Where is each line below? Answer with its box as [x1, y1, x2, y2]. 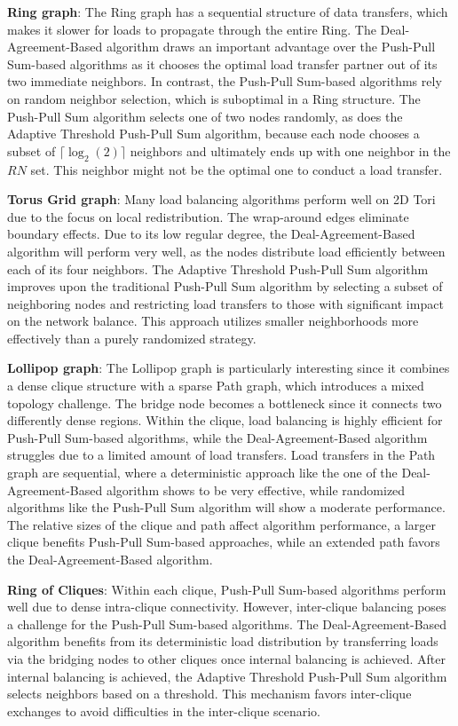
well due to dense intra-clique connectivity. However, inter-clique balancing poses [7, 597, 446, 616]
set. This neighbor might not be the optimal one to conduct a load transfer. [30, 160, 443, 178]
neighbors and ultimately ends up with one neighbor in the [130, 141, 451, 160]
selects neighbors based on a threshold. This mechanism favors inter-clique [7, 684, 412, 703]
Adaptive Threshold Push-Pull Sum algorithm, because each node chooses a [7, 124, 420, 143]
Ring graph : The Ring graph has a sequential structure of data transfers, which [7, 3, 448, 20]
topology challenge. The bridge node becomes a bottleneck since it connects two [7, 393, 442, 412]
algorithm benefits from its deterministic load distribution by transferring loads [7, 632, 438, 651]
